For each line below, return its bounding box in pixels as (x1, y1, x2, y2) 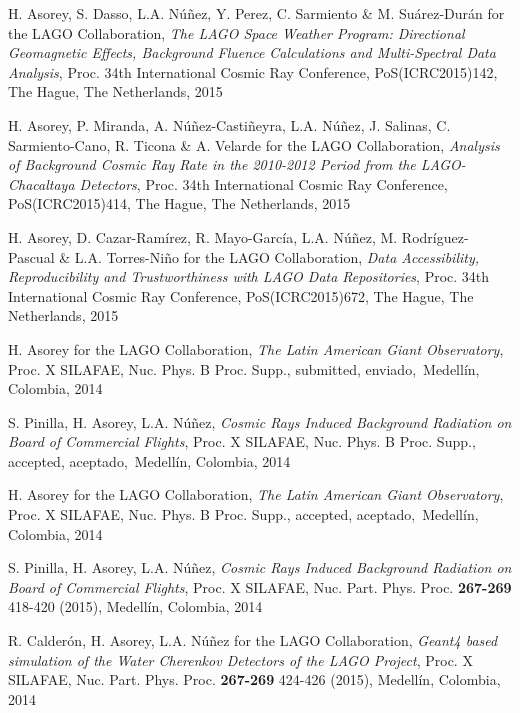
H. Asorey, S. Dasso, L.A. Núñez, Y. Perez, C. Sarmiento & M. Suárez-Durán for (8, 3, 505, 23)
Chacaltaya (8, 173, 75, 194)
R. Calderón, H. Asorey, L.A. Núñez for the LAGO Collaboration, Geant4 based (8, 630, 498, 651)
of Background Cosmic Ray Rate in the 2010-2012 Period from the (8, 154, 416, 175)
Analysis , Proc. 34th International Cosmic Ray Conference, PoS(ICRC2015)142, (8, 61, 498, 82)
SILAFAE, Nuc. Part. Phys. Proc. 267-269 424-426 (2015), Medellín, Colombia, (8, 669, 501, 690)
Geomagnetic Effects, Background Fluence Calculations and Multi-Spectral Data (8, 42, 496, 63)
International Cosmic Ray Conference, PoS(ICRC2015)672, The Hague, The (8, 285, 474, 306)
